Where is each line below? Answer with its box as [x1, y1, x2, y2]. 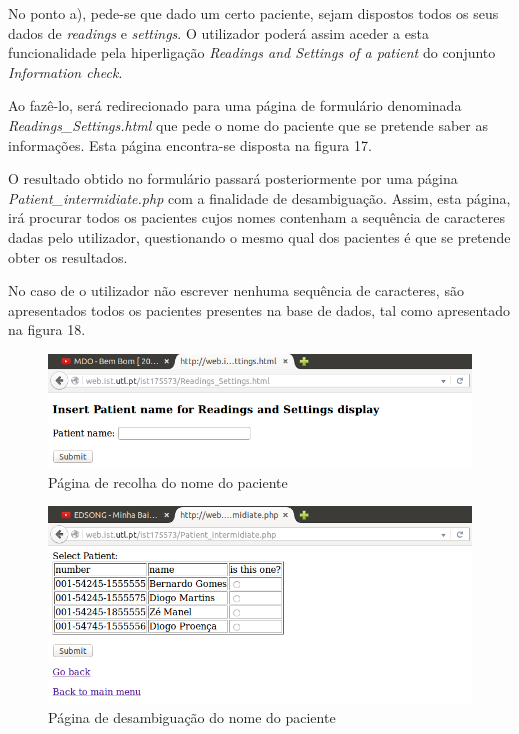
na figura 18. [8, 319, 86, 340]
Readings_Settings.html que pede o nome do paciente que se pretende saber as [8, 114, 488, 135]
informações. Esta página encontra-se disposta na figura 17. [8, 134, 372, 155]
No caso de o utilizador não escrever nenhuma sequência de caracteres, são [8, 280, 464, 301]
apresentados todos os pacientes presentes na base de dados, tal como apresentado [8, 299, 511, 320]
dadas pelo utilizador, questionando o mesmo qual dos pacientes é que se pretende [8, 226, 511, 247]
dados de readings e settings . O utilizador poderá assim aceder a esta [8, 22, 429, 43]
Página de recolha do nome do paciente [48, 471, 288, 492]
